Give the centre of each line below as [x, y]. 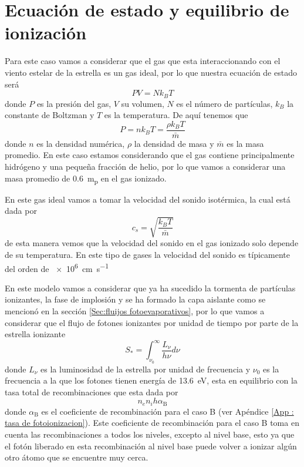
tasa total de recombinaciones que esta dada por [92, 392]
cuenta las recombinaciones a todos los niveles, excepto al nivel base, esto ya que [150, 434]
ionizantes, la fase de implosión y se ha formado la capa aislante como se [135, 299]
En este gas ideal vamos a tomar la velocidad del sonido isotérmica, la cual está [148, 199]
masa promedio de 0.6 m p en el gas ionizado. [86, 179]
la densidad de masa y [174, 143]
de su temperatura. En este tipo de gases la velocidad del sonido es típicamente [148, 255]
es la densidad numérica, [81, 143]
